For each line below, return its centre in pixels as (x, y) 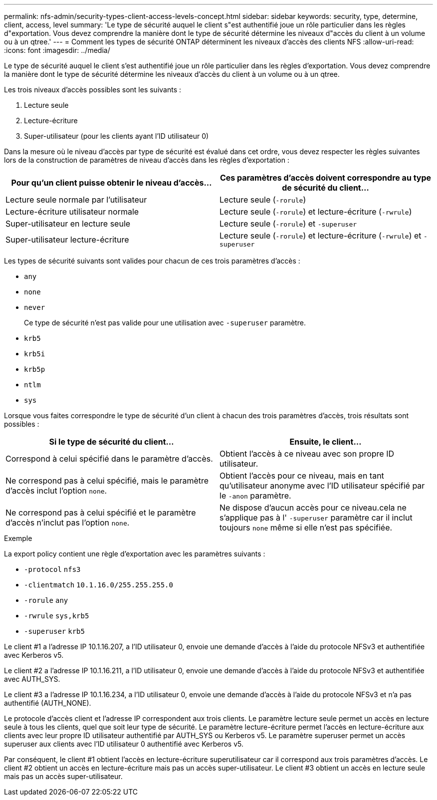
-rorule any (46, 600)
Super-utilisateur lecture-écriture (67, 239)
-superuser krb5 (54, 631)
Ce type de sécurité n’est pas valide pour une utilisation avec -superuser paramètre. (165, 323)
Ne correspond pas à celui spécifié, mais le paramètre (107, 481)
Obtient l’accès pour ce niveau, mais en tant (302, 476)
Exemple (18, 538)
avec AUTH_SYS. (32, 679)
